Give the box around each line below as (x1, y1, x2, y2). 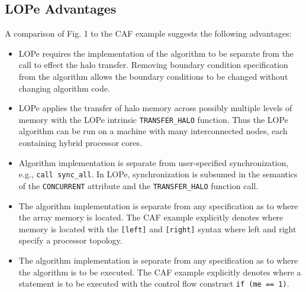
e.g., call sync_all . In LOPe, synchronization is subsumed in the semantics (18, 168, 298, 180)
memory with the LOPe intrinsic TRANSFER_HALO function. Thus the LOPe (18, 113, 288, 125)
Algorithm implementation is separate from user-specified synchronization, (18, 156, 289, 168)
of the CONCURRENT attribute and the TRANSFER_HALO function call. (18, 179, 259, 192)
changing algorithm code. (18, 82, 110, 94)
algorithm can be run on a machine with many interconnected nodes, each (18, 125, 288, 137)
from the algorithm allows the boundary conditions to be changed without (18, 70, 288, 82)
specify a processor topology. (18, 234, 123, 246)
